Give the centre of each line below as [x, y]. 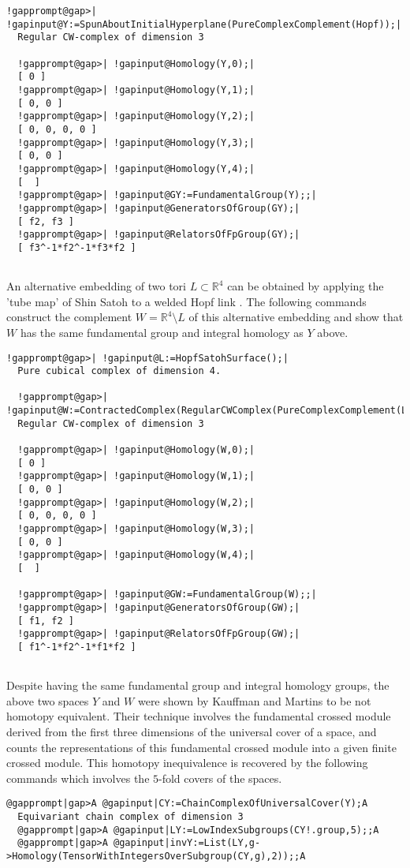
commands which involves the [78, 778]
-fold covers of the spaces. [220, 778]
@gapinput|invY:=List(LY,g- [187, 843]
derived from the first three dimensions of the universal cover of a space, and [192, 732]
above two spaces [48, 700]
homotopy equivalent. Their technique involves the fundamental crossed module [199, 716]
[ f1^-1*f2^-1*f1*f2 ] [77, 647]
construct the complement [69, 317]
